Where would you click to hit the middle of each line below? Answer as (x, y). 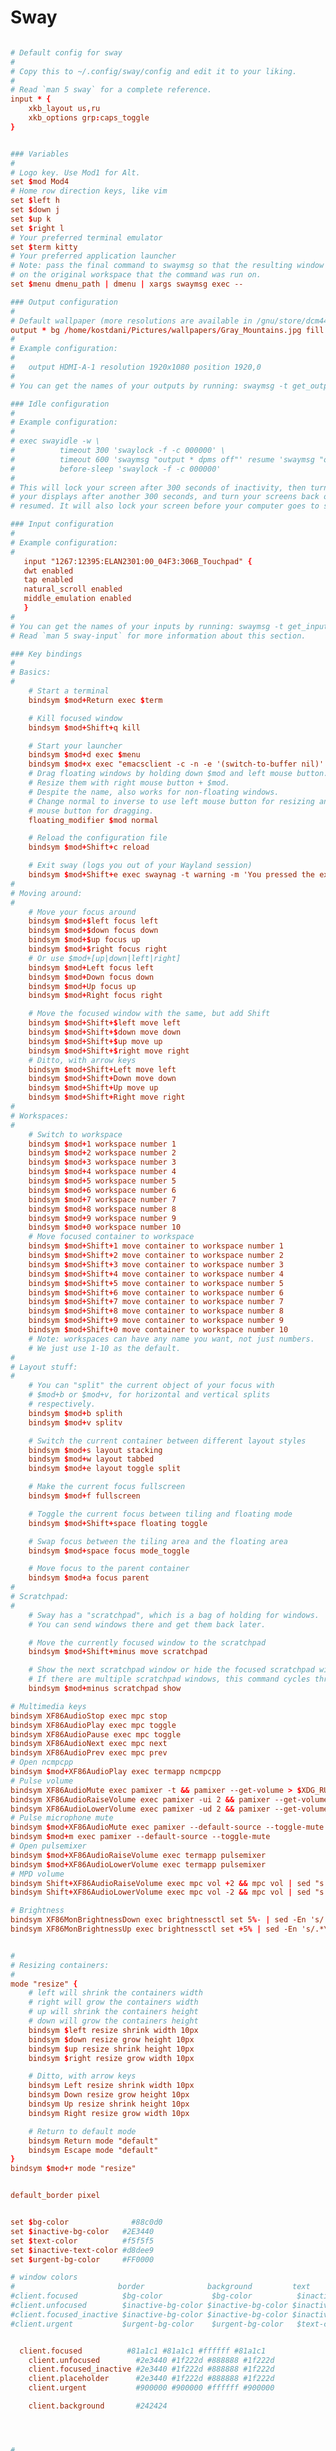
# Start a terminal (69, 691)
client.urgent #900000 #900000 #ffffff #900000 (151, 2388)
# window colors (44, 2277)
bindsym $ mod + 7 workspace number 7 (102, 1199)
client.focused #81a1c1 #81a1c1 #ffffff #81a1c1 (143, 2351)
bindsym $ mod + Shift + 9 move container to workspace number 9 (156, 1321)
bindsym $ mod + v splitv (75, 1422)
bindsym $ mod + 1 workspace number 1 (102, 1144)
